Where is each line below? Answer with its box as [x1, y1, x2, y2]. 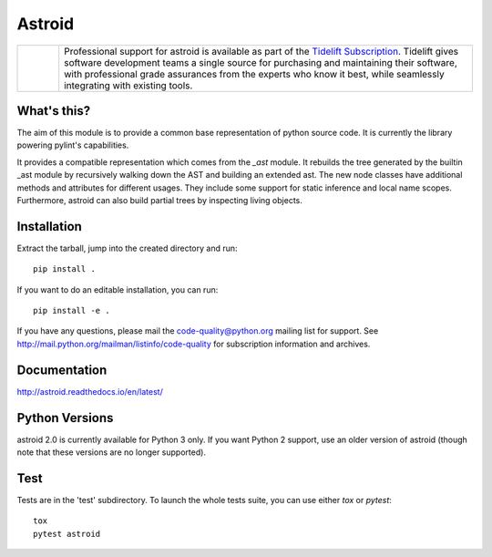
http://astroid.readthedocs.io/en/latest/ [16, 386, 163, 397]
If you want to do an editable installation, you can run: [16, 284, 219, 295]
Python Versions [16, 410, 114, 426]
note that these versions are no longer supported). [16, 447, 207, 458]
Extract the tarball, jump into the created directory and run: [16, 242, 238, 253]
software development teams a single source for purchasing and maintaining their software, [64, 56, 457, 68]
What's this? [16, 103, 91, 119]
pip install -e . [33, 305, 110, 316]
